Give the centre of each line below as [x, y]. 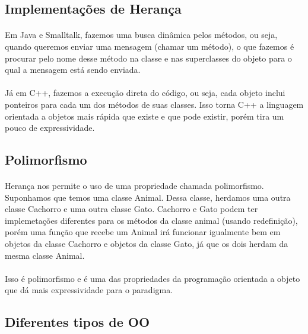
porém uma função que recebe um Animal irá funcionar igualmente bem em [143, 232]
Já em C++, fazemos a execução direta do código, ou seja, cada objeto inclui [145, 93]
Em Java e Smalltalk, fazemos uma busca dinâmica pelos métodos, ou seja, [141, 35]
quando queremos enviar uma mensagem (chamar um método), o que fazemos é [150, 46]
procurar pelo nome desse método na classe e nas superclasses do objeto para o [148, 58]
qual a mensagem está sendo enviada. [73, 70]
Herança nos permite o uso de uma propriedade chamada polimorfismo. [134, 186]
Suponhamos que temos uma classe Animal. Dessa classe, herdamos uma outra [148, 197]
